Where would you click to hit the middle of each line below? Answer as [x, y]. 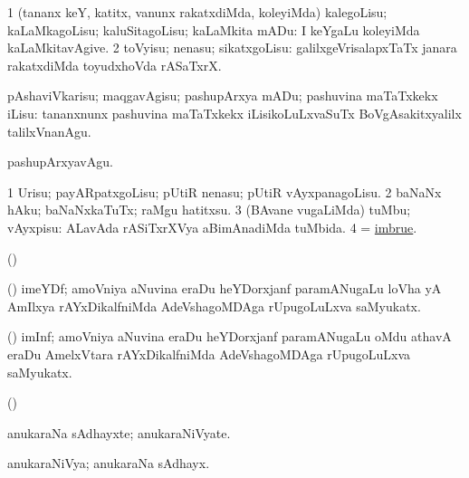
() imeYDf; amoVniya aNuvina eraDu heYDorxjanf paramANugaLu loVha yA [225, 288]
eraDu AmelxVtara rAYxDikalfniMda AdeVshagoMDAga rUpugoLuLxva [209, 354]
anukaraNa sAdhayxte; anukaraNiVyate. [119, 432]
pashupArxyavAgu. [60, 162]
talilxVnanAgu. [49, 131]
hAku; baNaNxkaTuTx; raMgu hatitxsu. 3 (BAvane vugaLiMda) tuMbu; [209, 210]
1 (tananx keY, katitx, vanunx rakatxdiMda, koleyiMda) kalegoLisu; [197, 12]
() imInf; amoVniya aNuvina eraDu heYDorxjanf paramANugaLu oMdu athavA [230, 336]
